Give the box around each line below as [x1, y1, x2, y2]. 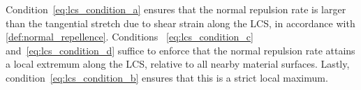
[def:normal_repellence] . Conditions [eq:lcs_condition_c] [6, 29, 253, 44]
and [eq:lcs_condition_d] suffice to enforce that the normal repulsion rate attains [6, 43, 355, 57]
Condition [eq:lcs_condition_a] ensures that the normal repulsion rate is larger [6, 2, 346, 16]
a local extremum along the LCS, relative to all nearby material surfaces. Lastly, [6, 57, 350, 71]
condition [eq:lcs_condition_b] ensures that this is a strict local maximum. [6, 70, 328, 84]
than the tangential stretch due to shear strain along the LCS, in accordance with [6, 15, 355, 30]
